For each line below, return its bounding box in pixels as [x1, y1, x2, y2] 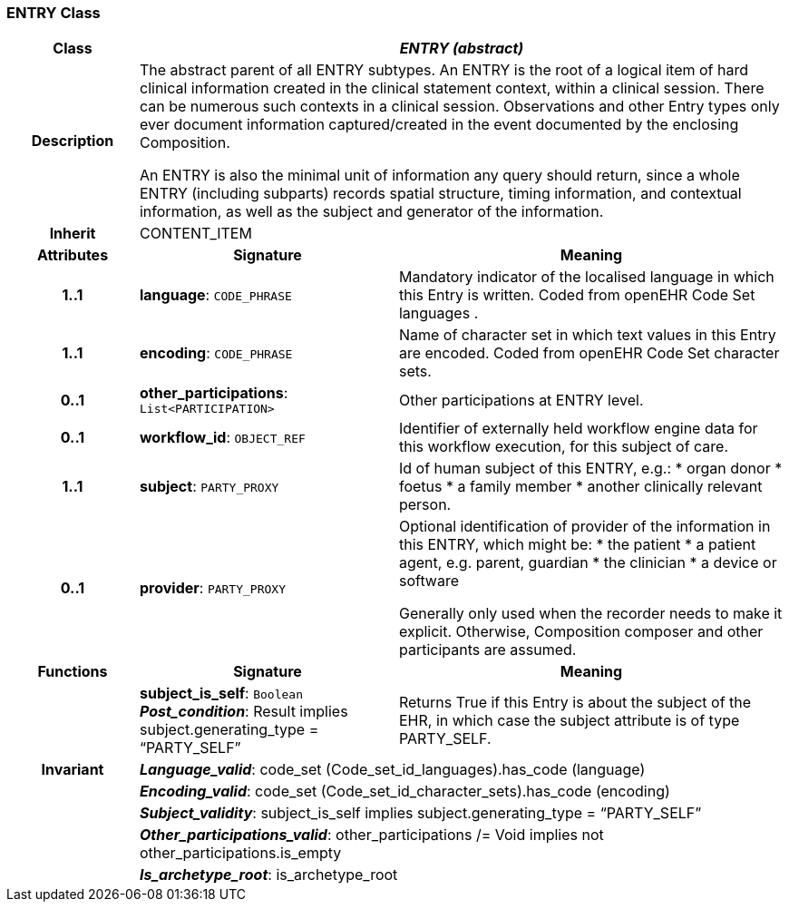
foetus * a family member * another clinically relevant [398, 477, 763, 496]
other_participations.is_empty [139, 844, 342, 863]
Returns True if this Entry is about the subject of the [398, 693, 752, 712]
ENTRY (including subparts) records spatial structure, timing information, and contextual [139, 184, 742, 203]
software [398, 572, 460, 591]
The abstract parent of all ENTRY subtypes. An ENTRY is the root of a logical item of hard [139, 61, 749, 80]
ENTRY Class [6, 4, 101, 22]
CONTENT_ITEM [139, 224, 252, 243]
